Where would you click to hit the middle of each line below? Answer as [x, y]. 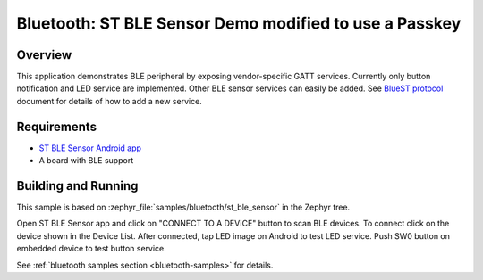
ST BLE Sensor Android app [90, 148]
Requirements [57, 126]
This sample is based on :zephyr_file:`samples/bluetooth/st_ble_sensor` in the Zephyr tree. [183, 207]
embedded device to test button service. [92, 249]
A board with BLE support [86, 161]
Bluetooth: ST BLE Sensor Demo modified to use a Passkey [239, 23]
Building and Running [77, 186]
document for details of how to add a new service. [110, 101]
